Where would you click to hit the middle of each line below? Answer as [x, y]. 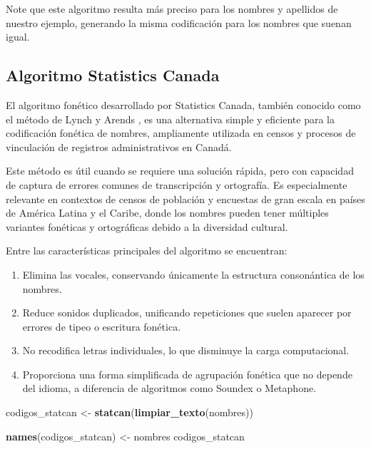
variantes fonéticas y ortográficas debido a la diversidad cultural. [147, 226]
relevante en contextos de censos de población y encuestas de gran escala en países [185, 198]
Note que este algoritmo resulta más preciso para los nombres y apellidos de [172, 9]
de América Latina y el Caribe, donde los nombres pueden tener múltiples [167, 213]
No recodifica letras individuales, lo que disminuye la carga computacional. [186, 350]
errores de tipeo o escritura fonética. [102, 326]
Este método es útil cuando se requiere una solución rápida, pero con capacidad [180, 171]
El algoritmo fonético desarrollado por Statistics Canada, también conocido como [183, 104]
